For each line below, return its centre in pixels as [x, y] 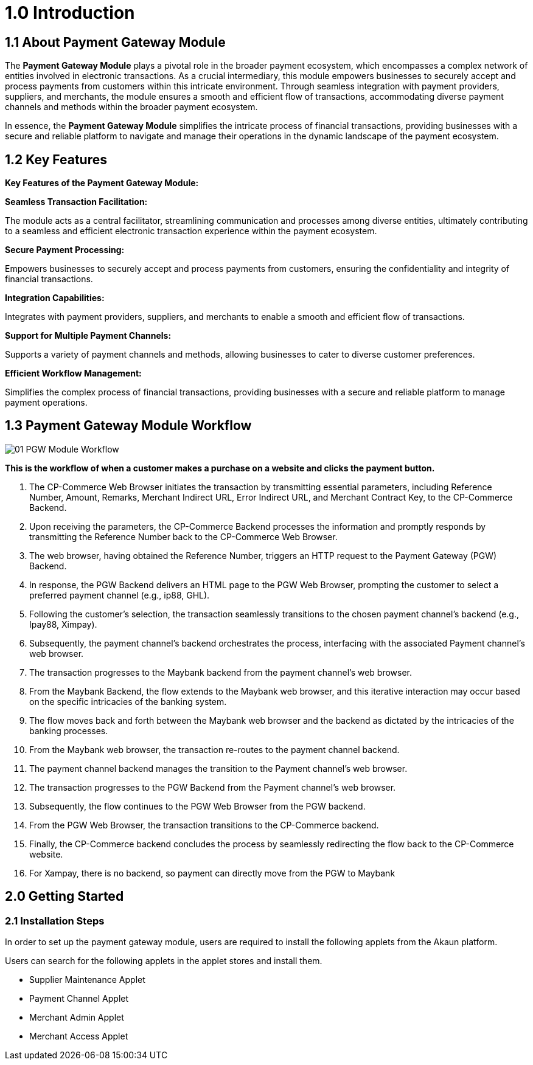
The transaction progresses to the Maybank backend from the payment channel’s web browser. [221, 672]
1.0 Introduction [70, 13]
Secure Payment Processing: [65, 250]
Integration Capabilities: [55, 298]
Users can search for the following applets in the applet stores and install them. [164, 961]
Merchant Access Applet [79, 1036]
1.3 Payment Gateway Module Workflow [128, 426]
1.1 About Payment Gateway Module [115, 42]
